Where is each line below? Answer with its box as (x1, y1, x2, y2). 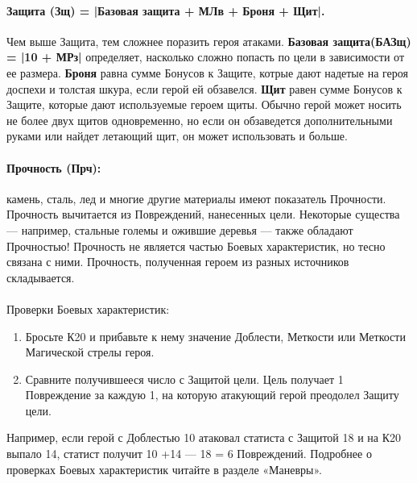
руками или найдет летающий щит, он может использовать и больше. (6, 127, 348, 144)
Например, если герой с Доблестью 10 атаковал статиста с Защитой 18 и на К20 (6, 429, 402, 446)
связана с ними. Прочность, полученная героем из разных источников (6, 253, 349, 270)
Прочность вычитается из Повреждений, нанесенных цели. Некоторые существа (6, 206, 400, 223)
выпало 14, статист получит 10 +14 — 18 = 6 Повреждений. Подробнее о (6, 445, 372, 462)
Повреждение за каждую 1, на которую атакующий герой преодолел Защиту (25, 386, 399, 403)
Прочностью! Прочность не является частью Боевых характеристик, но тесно (6, 237, 386, 254)
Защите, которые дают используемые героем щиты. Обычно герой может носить (6, 96, 402, 113)
